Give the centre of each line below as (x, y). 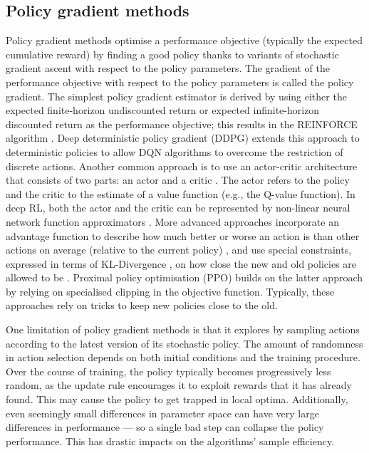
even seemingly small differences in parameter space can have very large (162, 413)
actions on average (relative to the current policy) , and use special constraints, (179, 250)
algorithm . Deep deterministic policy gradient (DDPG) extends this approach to (183, 138)
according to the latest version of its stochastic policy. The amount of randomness (184, 343)
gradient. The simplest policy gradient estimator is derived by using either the (176, 96)
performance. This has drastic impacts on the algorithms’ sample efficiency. (170, 441)
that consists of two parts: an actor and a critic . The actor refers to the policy (178, 180)
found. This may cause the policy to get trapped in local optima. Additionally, (177, 399)
